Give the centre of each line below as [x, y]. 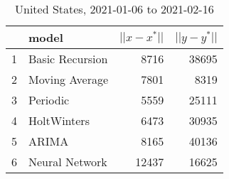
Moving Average [69, 79]
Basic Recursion [68, 59]
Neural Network [68, 162]
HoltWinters [59, 120]
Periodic [49, 100]
